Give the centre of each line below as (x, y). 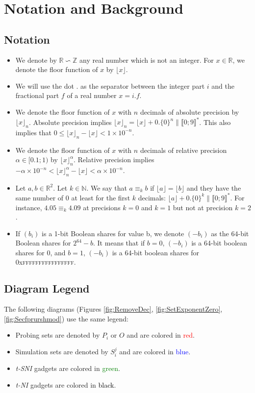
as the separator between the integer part (143, 86)
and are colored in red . (161, 335)
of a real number (92, 95)
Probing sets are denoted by (58, 335)
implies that (33, 132)
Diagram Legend (47, 288)
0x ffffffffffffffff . (46, 262)
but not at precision (203, 207)
